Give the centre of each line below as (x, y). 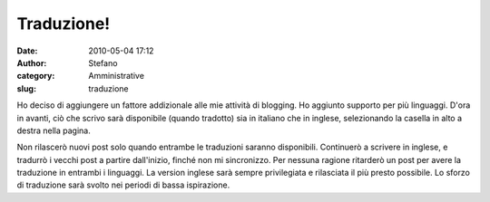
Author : (32, 63)
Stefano (103, 63)
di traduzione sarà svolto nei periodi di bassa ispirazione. (123, 185)
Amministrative (117, 76)
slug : (26, 88)
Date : (27, 51)
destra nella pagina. (54, 130)
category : (36, 76)
